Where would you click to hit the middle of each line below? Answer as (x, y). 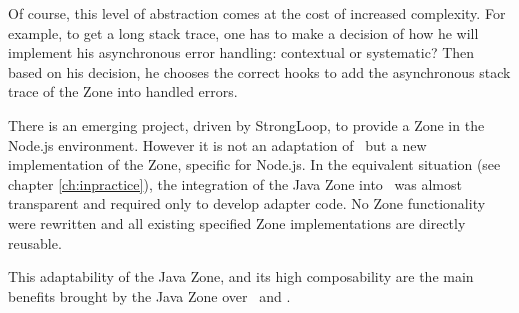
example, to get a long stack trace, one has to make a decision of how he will (243, 32)
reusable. (35, 242)
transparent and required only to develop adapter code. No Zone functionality (247, 203)
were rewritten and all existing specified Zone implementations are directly (237, 222)
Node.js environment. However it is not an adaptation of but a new (217, 144)
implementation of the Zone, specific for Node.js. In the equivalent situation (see (254, 164)
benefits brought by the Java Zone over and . (149, 295)
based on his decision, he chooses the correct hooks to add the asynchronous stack (259, 71)
